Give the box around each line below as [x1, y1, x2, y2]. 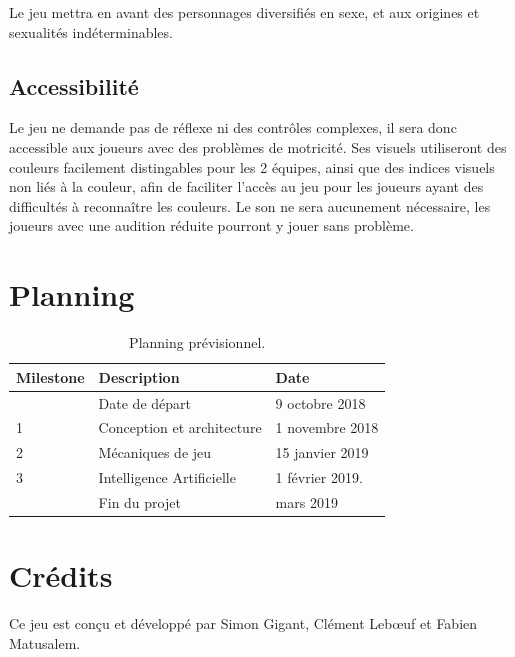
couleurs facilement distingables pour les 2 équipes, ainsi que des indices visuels [9, 156, 495, 177]
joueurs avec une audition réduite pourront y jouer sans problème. [9, 215, 414, 236]
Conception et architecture [98, 417, 262, 438]
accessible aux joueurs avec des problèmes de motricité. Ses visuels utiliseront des [9, 136, 507, 157]
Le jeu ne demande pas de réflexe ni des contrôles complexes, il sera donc [9, 117, 457, 138]
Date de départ [98, 392, 191, 413]
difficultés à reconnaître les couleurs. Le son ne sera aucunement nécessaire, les [9, 195, 491, 216]
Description [98, 366, 180, 387]
